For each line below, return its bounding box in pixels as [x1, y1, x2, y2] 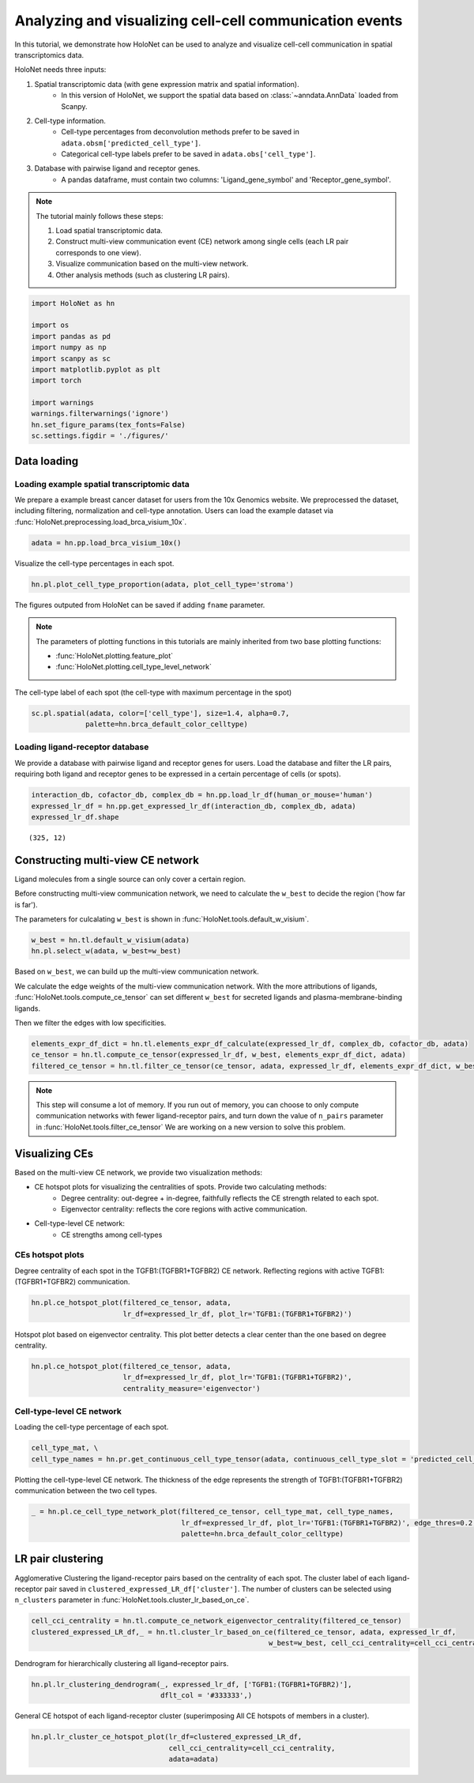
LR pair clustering [14, 1552, 104, 1566]
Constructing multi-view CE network [14, 854, 199, 867]
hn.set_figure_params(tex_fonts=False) [31, 420, 186, 429]
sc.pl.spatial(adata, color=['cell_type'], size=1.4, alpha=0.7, [31, 708, 290, 718]
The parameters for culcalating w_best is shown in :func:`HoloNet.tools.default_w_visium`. [14, 914, 310, 924]
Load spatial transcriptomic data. [55, 226, 164, 236]
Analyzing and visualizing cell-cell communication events [14, 12, 403, 29]
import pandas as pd [31, 332, 111, 341]
